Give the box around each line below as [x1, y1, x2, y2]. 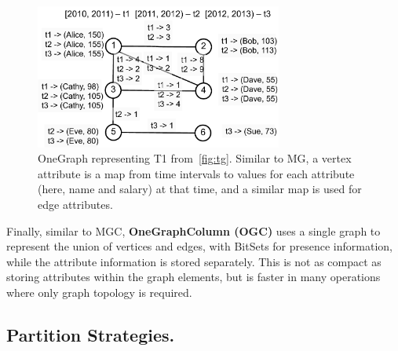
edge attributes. [38, 196, 113, 212]
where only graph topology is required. [6, 283, 192, 300]
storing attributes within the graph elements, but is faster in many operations [6, 269, 381, 285]
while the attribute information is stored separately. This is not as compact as [6, 253, 382, 269]
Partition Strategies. [6, 322, 175, 346]
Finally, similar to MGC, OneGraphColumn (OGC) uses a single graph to [6, 222, 381, 239]
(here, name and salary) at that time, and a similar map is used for [38, 181, 362, 197]
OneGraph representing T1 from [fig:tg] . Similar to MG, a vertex [38, 150, 352, 166]
